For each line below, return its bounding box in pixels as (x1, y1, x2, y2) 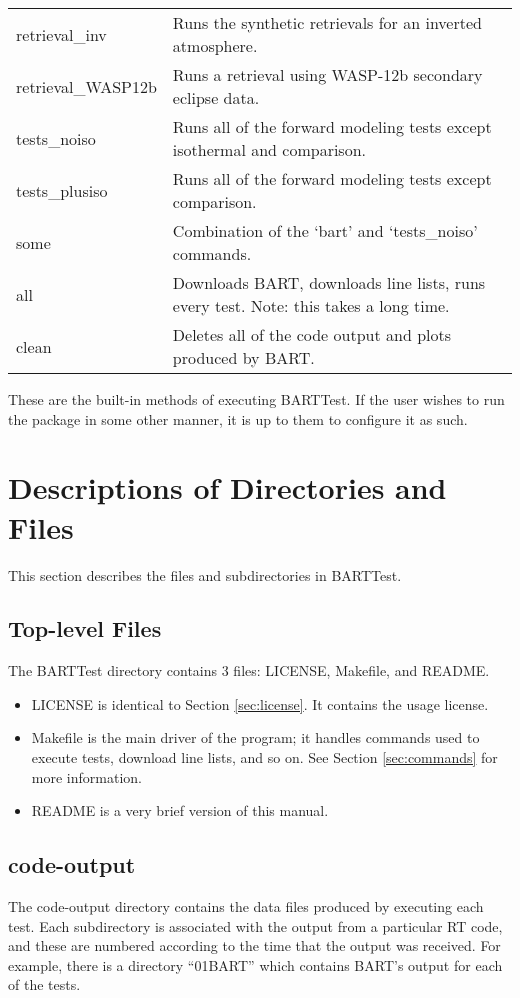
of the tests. (8, 974, 81, 995)
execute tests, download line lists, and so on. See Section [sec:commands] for (31, 747, 498, 768)
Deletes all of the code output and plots (172, 323, 452, 346)
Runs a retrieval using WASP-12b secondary (172, 63, 483, 86)
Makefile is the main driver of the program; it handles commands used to (31, 727, 480, 748)
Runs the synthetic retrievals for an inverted (172, 11, 482, 34)
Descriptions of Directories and (8, 467, 447, 508)
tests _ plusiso (16, 178, 108, 202)
